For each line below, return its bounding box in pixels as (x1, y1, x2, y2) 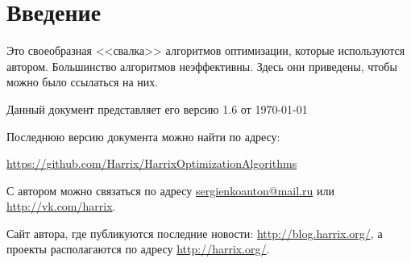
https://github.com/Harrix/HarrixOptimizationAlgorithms (6, 155, 297, 172)
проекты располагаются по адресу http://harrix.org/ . (6, 240, 270, 257)
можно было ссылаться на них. (6, 73, 159, 90)
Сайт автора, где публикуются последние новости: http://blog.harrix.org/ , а (6, 224, 383, 241)
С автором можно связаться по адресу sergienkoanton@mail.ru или (6, 182, 334, 198)
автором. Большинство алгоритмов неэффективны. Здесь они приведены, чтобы (6, 57, 397, 74)
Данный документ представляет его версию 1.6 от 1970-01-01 (6, 100, 308, 117)
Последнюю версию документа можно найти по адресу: (6, 127, 280, 144)
